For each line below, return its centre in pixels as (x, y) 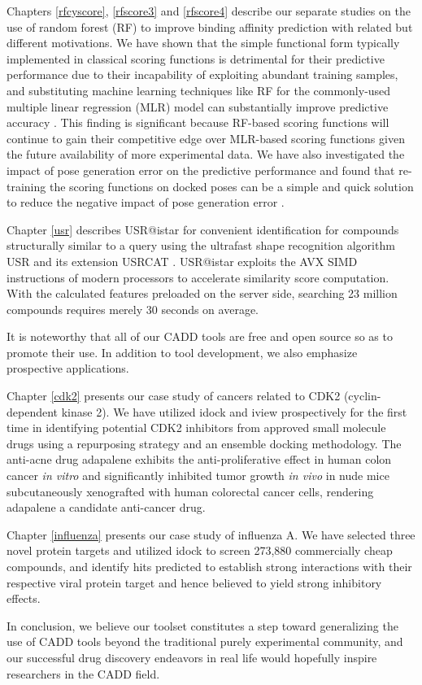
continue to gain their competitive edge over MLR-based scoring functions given (206, 138)
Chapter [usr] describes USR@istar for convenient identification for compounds (203, 229)
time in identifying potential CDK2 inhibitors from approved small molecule (196, 428)
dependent (33, 411)
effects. (24, 598)
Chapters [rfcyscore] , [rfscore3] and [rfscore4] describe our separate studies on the (209, 11)
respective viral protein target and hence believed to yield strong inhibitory (194, 582)
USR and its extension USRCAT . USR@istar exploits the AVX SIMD (182, 261)
